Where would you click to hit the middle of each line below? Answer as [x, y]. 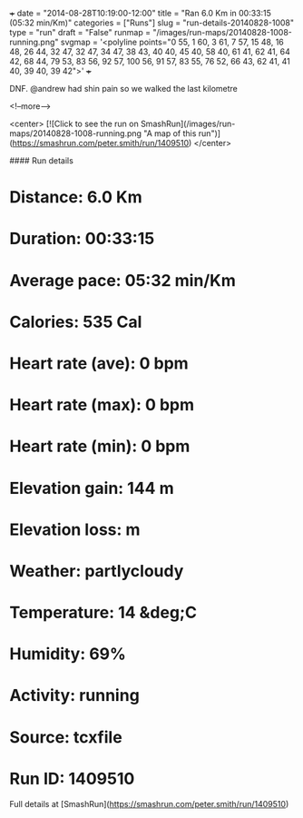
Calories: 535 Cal [76, 322]
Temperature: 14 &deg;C [103, 613]
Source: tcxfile [66, 737]
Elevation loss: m [75, 529]
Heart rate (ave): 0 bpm [99, 363]
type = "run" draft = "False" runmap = [80, 32]
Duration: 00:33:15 [82, 239]
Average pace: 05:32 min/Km [122, 280]
